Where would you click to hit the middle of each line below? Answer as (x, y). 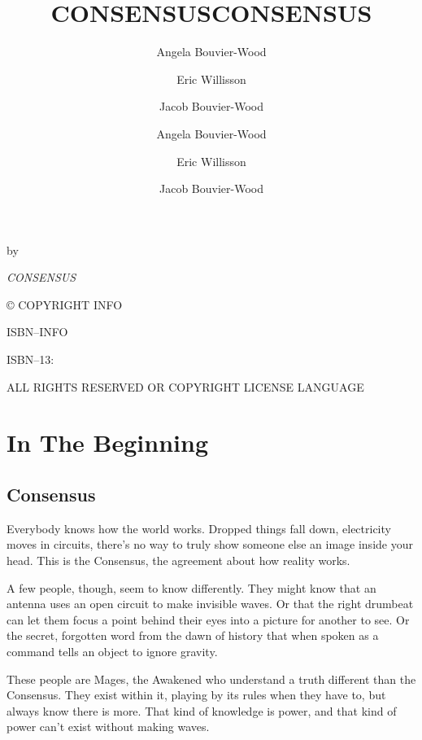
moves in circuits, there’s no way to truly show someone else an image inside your (210, 544)
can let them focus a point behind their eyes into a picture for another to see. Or (208, 619)
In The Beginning (107, 442)
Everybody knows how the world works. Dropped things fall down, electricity (199, 528)
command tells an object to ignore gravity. (112, 651)
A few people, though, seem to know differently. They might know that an (191, 587)
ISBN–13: (30, 359)
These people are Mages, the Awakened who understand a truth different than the (211, 679)
